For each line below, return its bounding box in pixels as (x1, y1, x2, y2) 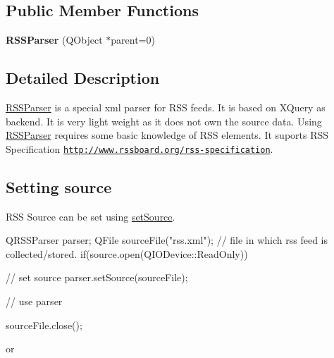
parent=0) (111, 32, 155, 47)
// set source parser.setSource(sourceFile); (6, 270, 188, 285)
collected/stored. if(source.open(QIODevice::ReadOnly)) (6, 246, 248, 261)
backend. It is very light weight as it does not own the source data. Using (6, 113, 322, 128)
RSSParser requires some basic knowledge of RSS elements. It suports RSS (6, 128, 329, 142)
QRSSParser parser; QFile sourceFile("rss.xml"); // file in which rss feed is (6, 233, 328, 247)
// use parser (6, 294, 63, 309)
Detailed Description (6, 67, 160, 89)
